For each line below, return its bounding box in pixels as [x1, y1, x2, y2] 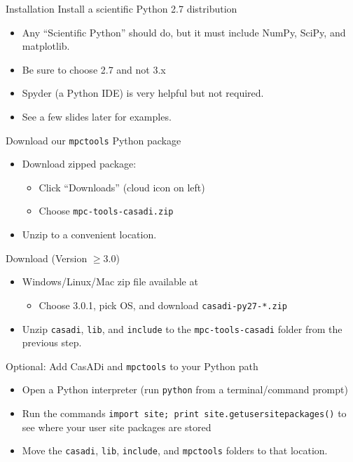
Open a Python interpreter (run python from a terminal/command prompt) [22, 382, 348, 397]
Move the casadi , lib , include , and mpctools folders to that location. [22, 443, 328, 458]
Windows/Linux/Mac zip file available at [22, 274, 198, 289]
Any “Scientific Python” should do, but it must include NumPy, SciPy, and [22, 25, 346, 39]
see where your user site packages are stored [22, 419, 212, 434]
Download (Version [6, 250, 88, 265]
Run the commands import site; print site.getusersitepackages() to [22, 406, 347, 421]
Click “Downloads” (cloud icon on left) [39, 179, 205, 194]
